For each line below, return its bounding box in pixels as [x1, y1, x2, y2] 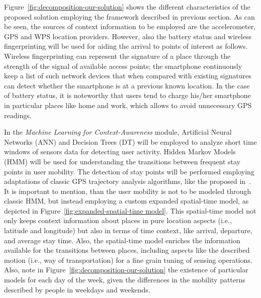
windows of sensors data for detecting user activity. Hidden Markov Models [4, 146, 236, 157]
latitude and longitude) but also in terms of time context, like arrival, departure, [4, 225, 252, 236]
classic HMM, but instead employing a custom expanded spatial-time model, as [4, 195, 249, 206]
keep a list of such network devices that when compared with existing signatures [4, 70, 251, 81]
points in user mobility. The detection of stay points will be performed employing [4, 166, 254, 176]
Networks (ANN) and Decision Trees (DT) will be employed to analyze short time [4, 136, 257, 147]
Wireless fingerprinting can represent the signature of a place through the [4, 50, 231, 61]
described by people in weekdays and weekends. [4, 284, 150, 294]
